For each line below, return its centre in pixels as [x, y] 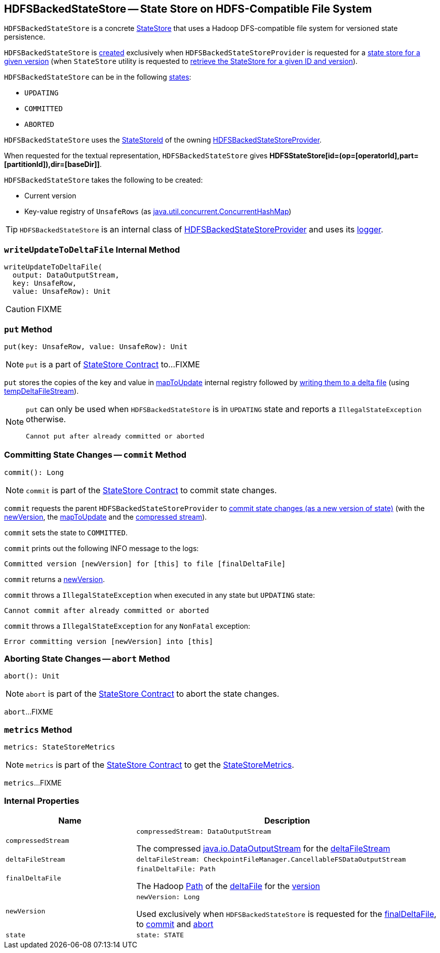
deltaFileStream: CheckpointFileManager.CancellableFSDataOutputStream [271, 859]
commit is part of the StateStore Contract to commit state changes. [151, 490]
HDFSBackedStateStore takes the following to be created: [104, 180]
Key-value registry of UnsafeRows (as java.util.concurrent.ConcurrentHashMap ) [158, 212]
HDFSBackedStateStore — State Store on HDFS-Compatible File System [188, 9]
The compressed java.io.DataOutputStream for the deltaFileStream [263, 848]
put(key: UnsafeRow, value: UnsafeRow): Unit [96, 346]
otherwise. [46, 419]
